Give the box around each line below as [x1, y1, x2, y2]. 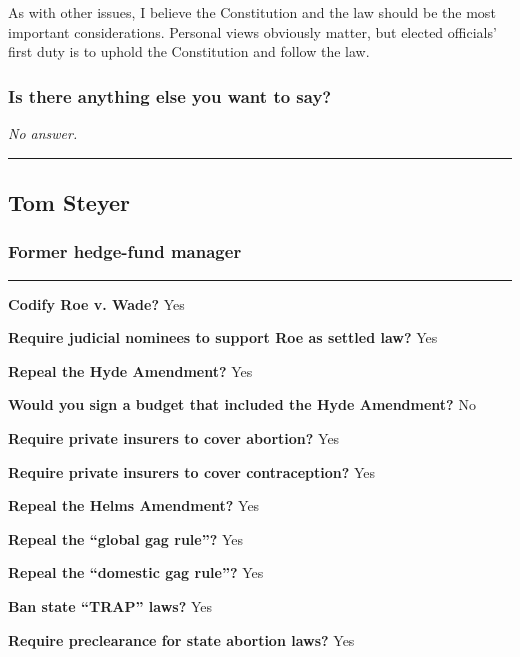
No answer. [8, 123, 78, 143]
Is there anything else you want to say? [8, 83, 332, 108]
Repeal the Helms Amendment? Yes [8, 495, 260, 516]
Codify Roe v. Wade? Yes [8, 293, 185, 314]
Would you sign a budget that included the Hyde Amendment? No [8, 394, 476, 415]
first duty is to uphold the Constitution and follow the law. [8, 41, 370, 62]
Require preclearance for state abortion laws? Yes [8, 629, 355, 650]
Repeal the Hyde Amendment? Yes [8, 360, 253, 381]
